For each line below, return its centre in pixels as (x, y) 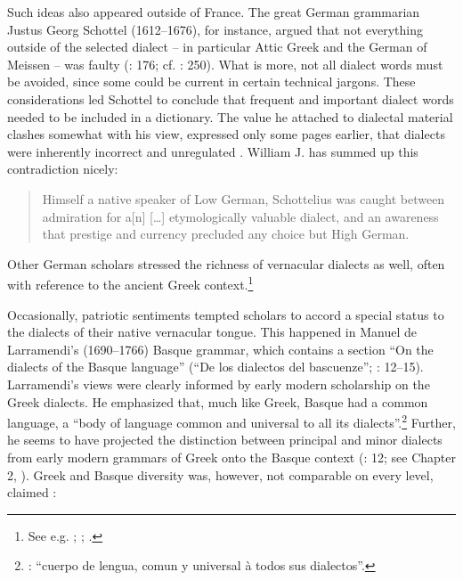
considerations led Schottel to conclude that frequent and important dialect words (231, 98)
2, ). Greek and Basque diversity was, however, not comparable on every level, (220, 474)
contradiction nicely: (63, 169)
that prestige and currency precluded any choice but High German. (226, 234)
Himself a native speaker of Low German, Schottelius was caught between (244, 198)
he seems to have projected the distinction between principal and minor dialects (225, 440)
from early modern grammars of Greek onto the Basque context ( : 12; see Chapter (231, 457)
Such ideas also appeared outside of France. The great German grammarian (214, 12)
